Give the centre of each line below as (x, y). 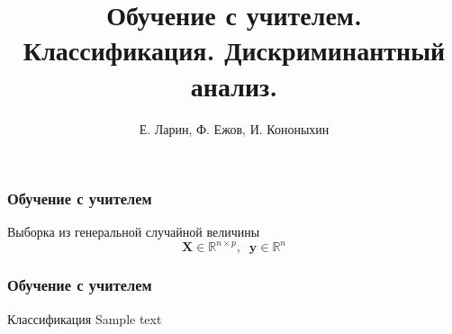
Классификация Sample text (85, 318)
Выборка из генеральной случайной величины (134, 232)
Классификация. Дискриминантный (234, 50)
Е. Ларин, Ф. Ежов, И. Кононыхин (234, 128)
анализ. (234, 85)
